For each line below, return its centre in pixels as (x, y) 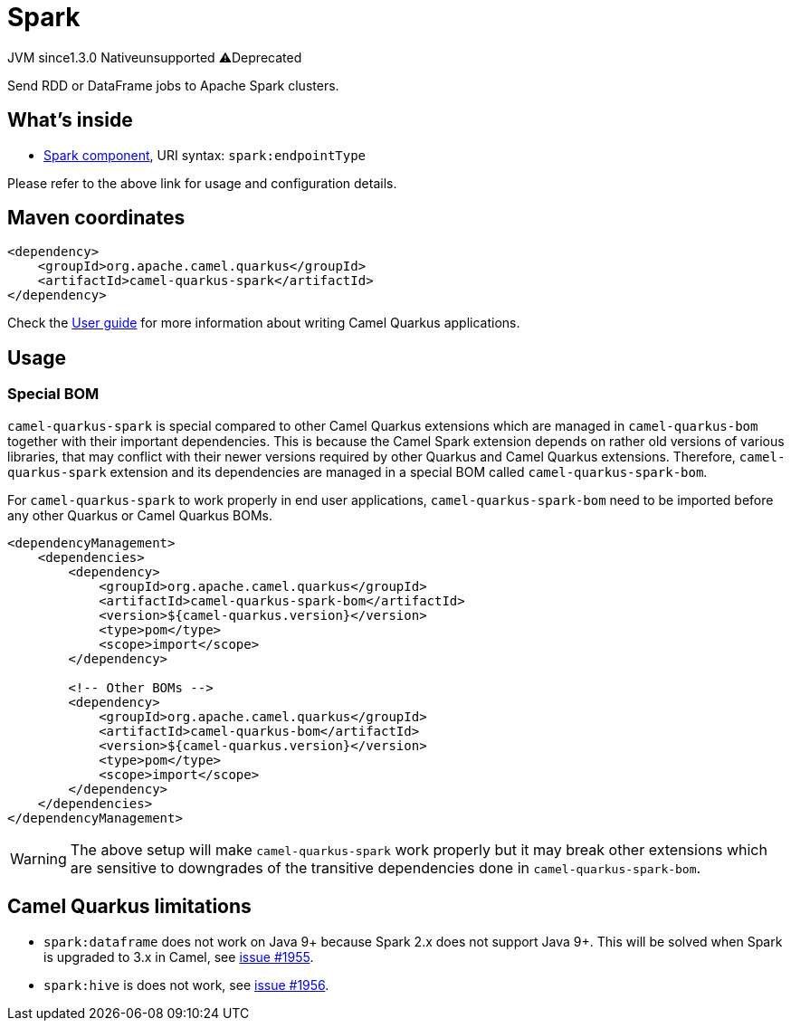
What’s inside (70, 120)
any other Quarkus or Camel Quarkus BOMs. (140, 515)
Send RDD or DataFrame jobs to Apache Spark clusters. (173, 85)
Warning (38, 858)
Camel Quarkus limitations (129, 907)
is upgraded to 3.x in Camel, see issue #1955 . (179, 957)
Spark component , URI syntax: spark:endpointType (205, 155)
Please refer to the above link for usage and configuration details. (202, 183)
